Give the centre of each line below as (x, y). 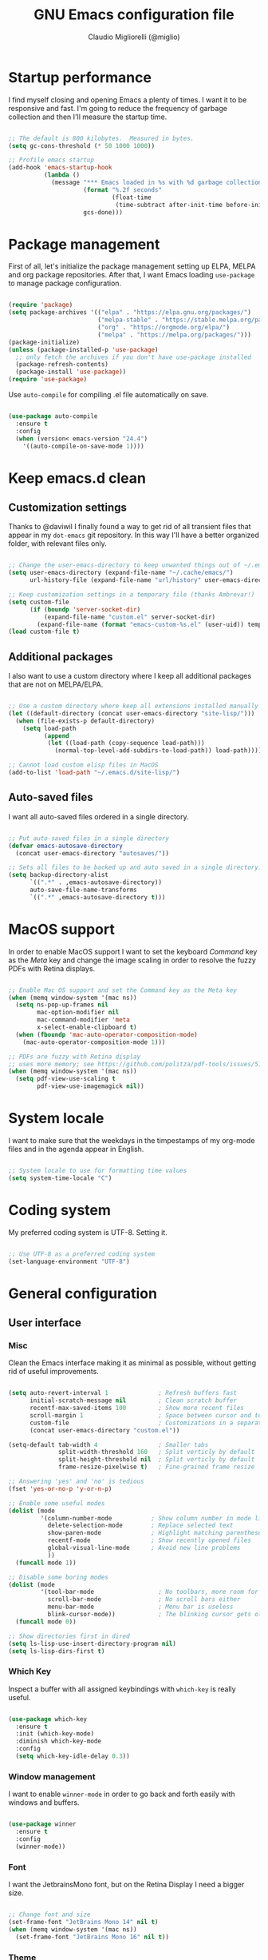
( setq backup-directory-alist (59, 875)
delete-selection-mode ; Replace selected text (140, 1526)
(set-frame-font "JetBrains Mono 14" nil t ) (83, 1922)
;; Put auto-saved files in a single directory (89, 838)
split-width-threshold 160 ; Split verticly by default (157, 1452)
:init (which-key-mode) (55, 1734)
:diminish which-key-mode (59, 1741)
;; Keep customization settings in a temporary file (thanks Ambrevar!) (132, 595)
